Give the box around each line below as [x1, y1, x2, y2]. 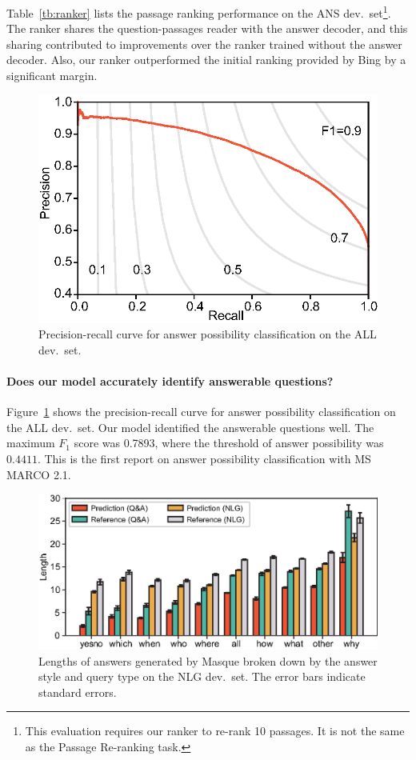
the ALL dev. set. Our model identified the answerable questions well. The [6, 418, 374, 435]
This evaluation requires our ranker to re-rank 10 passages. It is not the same [25, 722, 405, 739]
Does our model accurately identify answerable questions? [6, 372, 334, 389]
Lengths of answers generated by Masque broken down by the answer [38, 652, 378, 669]
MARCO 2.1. [6, 466, 71, 482]
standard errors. [38, 683, 117, 700]
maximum [6, 434, 55, 451]
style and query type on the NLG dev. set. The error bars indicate [38, 668, 366, 685]
